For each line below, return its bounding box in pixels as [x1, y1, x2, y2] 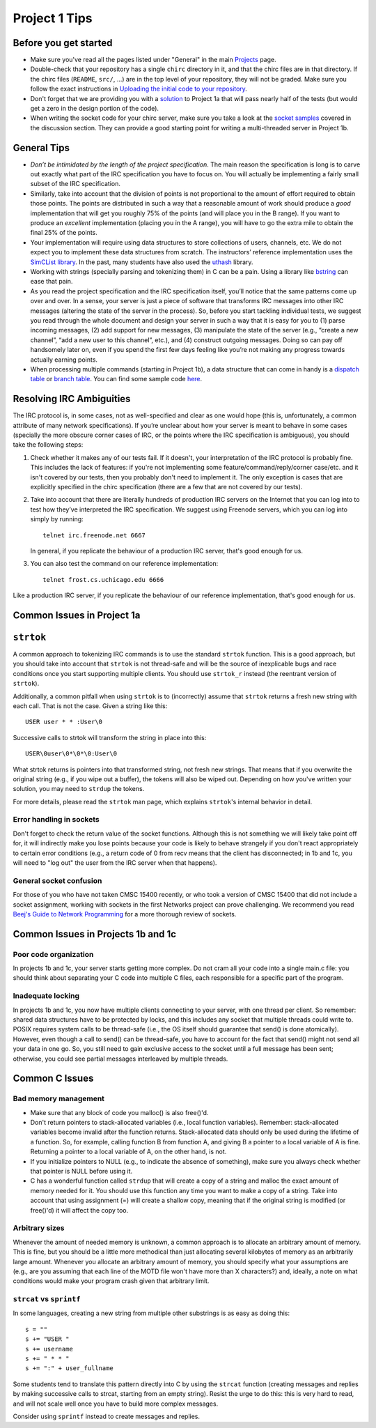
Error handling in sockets [13, 815, 100, 824]
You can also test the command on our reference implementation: [30, 560, 219, 568]
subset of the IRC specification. [30, 180, 121, 188]
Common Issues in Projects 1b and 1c [13, 928, 177, 940]
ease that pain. [30, 277, 73, 286]
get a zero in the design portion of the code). [30, 105, 159, 113]
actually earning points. [30, 355, 97, 364]
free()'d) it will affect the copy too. [30, 1206, 129, 1214]
